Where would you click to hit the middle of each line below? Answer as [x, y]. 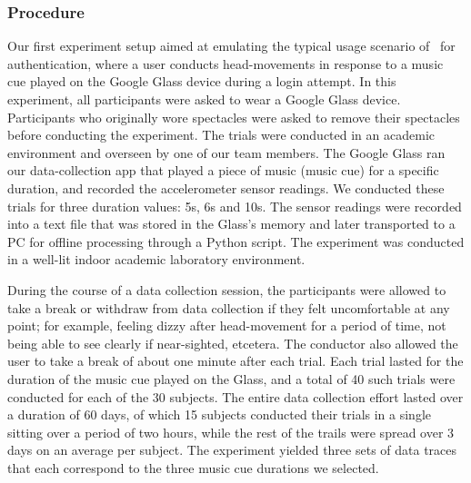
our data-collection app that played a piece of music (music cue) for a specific [223, 170]
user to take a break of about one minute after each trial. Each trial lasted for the [235, 361]
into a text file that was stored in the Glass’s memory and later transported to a [231, 224]
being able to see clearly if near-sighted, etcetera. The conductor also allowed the [233, 343]
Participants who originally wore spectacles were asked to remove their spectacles [234, 117]
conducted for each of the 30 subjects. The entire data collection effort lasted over [235, 396]
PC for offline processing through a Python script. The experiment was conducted [236, 241]
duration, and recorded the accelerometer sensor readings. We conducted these [226, 187]
